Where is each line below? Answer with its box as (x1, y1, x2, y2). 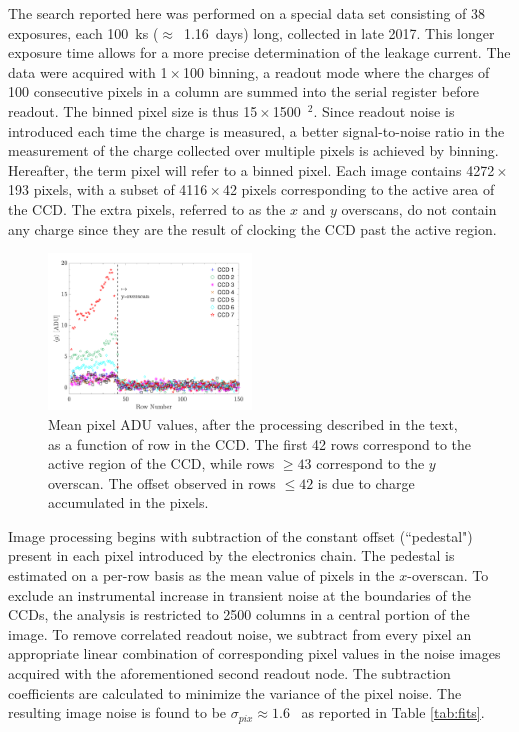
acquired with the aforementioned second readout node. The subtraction (8, 663, 451, 684)
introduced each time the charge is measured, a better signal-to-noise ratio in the (8, 120, 505, 141)
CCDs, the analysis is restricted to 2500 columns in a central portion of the (8, 604, 470, 625)
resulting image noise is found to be (8, 702, 227, 723)
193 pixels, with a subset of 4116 (8, 179, 208, 200)
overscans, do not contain (341, 198, 497, 219)
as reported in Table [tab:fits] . (301, 702, 485, 723)
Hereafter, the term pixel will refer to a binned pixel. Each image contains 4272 (8, 159, 495, 180)
